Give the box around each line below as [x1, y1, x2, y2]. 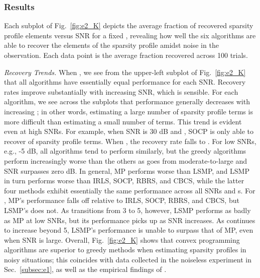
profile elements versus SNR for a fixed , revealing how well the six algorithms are [4, 30, 256, 40]
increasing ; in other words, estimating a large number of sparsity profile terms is [4, 106, 253, 116]
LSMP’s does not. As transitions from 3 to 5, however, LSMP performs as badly [4, 204, 251, 215]
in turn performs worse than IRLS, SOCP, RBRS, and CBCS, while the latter [4, 175, 244, 186]
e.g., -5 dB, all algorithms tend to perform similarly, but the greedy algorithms [4, 146, 246, 156]
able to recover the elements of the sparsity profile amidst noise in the [4, 40, 219, 50]
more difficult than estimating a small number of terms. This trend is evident [4, 116, 242, 126]
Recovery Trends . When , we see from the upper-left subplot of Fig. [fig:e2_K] [4, 66, 246, 77]
